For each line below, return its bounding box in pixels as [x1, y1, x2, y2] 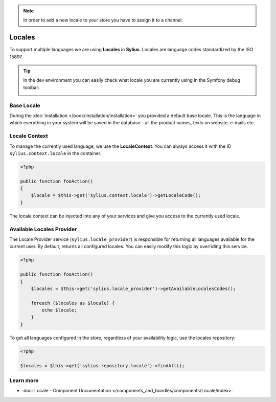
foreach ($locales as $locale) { [31, 300, 115, 306]
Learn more [9, 376, 39, 384]
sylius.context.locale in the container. [9, 150, 102, 156]
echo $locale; [41, 307, 77, 313]
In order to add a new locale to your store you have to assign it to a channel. [23, 17, 183, 23]
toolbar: [23, 84, 40, 91]
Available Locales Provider [9, 226, 77, 233]
